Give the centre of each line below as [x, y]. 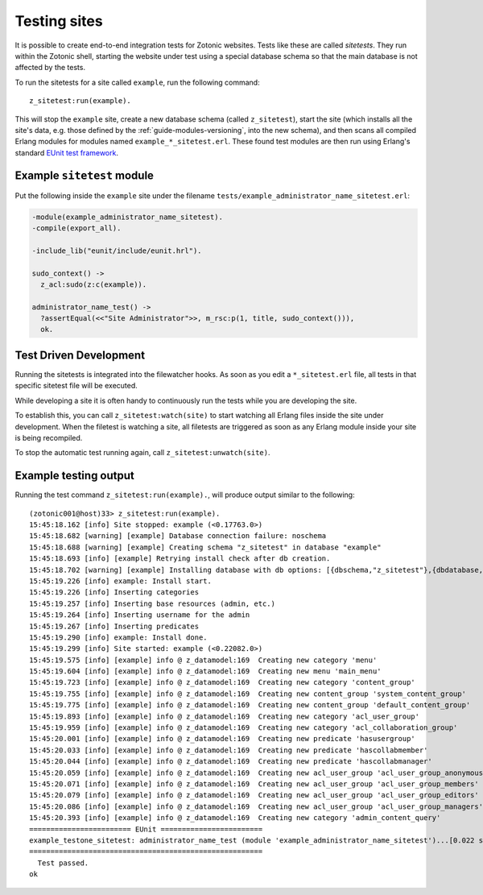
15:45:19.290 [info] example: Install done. [119, 637]
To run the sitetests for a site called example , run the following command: [138, 82]
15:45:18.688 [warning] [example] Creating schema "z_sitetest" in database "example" [205, 547]
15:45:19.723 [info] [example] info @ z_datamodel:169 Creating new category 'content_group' [223, 682]
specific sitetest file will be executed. [76, 386]
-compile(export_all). [76, 228]
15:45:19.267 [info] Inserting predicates [114, 626]
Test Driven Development [80, 355]
